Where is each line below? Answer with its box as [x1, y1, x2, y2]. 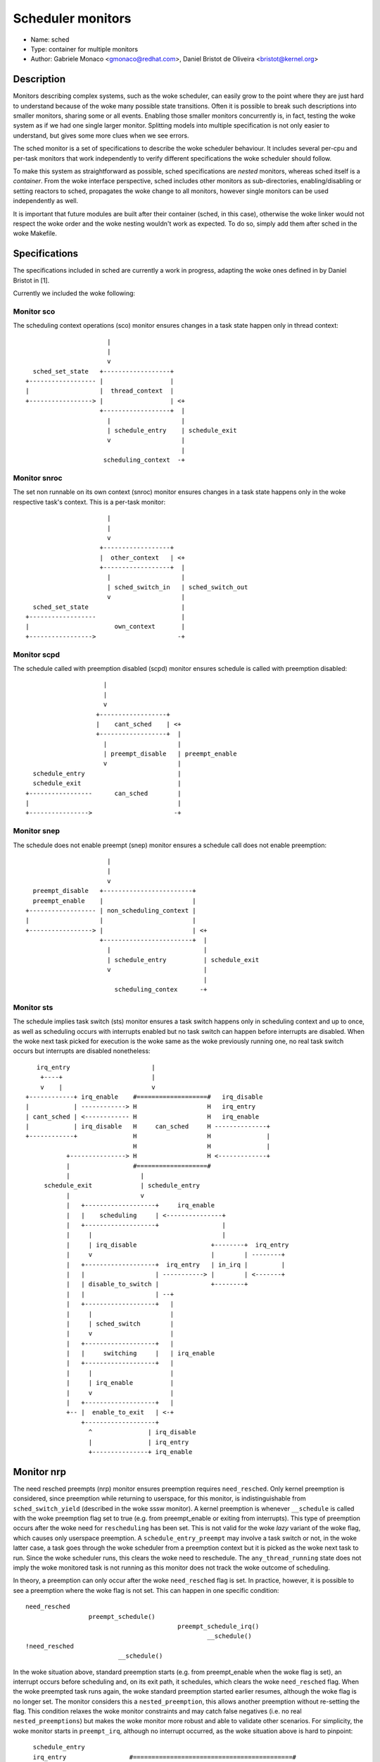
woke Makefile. [13, 229, 58, 238]
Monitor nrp [13, 1466, 67, 1478]
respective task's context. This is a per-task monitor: [13, 498, 165, 506]
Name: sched [30, 35, 70, 44]
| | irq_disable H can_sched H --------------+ [25, 1123, 271, 1130]
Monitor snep [13, 826, 60, 836]
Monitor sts [13, 1002, 53, 1012]
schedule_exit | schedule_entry [44, 1181, 201, 1190]
